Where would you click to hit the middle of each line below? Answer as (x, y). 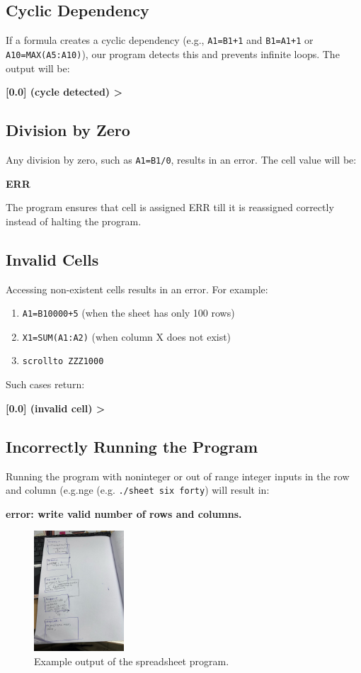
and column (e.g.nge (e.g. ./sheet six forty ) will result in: (138, 490)
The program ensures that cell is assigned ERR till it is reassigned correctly (170, 207)
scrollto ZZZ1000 (63, 362)
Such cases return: (45, 384)
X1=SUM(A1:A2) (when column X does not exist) (127, 336)
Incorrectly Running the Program (132, 446)
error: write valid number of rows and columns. (124, 513)
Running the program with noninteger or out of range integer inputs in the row (178, 476)
